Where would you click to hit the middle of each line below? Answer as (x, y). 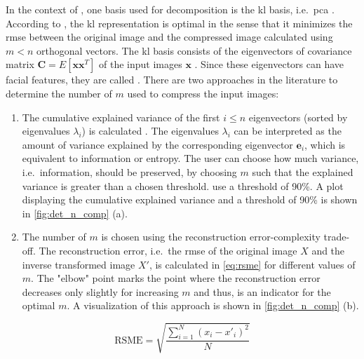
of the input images (141, 64)
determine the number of (59, 93)
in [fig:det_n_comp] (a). (75, 213)
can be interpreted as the (288, 131)
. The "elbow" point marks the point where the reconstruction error (176, 278)
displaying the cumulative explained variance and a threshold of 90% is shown (190, 199)
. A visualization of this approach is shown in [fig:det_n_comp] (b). (213, 305)
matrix (20, 64)
